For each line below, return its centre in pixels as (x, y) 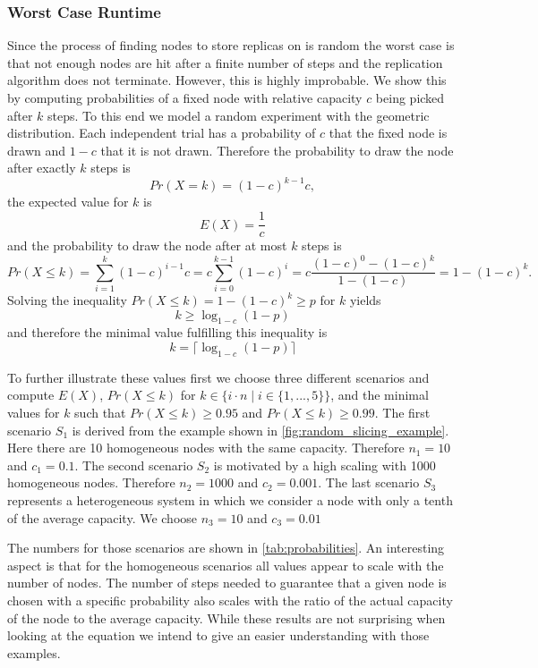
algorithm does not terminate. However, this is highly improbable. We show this (227, 80)
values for (34, 412)
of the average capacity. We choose (102, 517)
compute (31, 395)
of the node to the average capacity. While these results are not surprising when (226, 617)
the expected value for (68, 202)
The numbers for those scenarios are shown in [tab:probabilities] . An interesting (226, 548)
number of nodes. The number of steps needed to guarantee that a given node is (227, 583)
